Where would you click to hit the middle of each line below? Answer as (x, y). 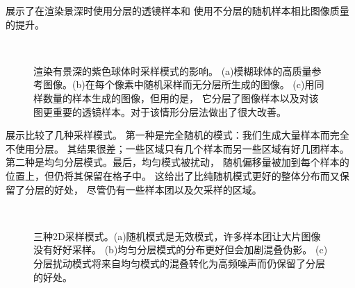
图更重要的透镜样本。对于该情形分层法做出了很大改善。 (160, 111)
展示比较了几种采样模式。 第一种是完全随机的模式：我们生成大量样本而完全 (177, 135)
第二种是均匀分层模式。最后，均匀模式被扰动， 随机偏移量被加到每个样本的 (177, 162)
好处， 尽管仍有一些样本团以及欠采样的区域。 (158, 189)
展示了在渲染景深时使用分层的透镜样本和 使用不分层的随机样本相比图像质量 (177, 10)
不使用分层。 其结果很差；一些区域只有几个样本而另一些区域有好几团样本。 (177, 148)
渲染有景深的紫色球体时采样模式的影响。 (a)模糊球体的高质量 (173, 70)
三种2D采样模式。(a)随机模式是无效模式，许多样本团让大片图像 (177, 236)
